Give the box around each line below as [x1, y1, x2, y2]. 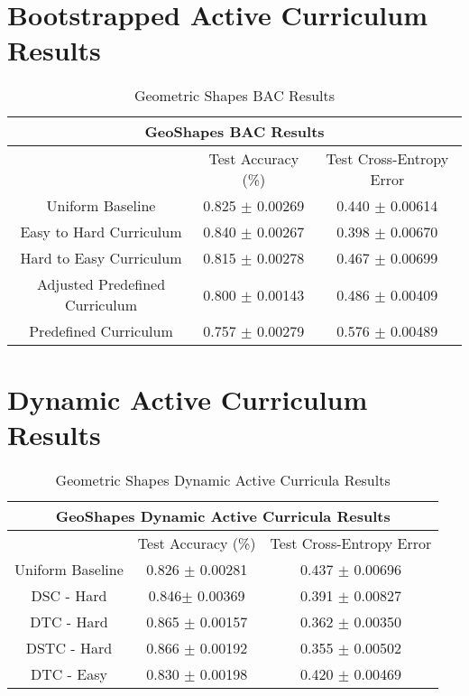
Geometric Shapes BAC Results [133, 85, 336, 107]
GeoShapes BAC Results [144, 121, 325, 143]
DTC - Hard [30, 610, 108, 632]
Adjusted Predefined [36, 274, 166, 295]
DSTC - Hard [25, 636, 113, 658]
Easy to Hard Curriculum [20, 221, 182, 243]
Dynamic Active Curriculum [7, 380, 368, 417]
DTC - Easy [30, 663, 107, 684]
